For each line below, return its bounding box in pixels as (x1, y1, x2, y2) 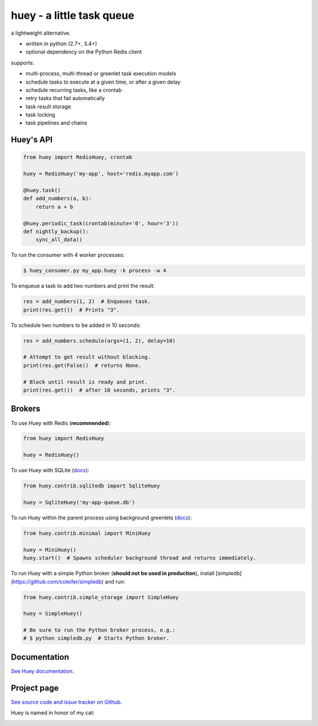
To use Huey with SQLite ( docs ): (11, 467, 90, 474)
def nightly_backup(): (23, 228, 89, 235)
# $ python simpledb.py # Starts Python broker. (23, 635, 170, 642)
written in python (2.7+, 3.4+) (25, 40, 97, 47)
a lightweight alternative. (11, 29, 71, 37)
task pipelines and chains (25, 120, 88, 127)
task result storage (25, 103, 71, 110)
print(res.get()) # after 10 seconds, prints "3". (23, 387, 176, 393)
